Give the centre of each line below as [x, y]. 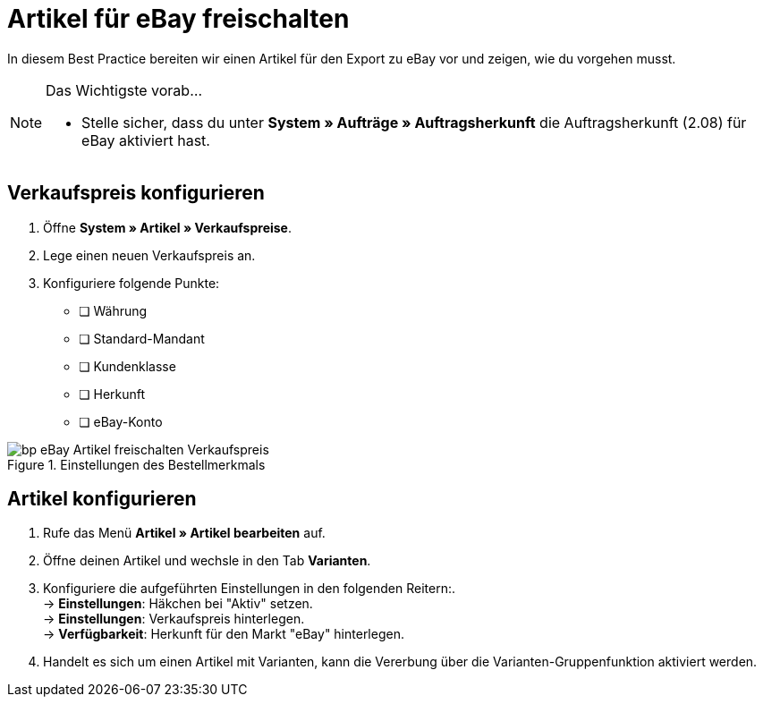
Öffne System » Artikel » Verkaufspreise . [168, 227]
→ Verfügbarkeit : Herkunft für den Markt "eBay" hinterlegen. [224, 634]
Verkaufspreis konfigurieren [136, 193]
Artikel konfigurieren [102, 499]
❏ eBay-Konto [121, 421]
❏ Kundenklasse [127, 366]
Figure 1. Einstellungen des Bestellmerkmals [136, 464]
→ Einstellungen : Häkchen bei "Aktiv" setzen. [178, 604]
